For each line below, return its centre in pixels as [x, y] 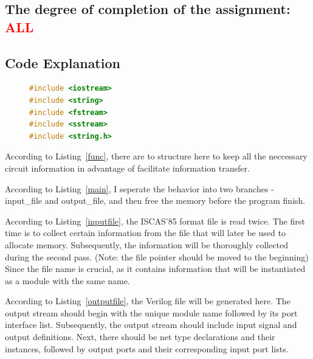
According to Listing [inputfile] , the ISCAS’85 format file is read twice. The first [155, 221]
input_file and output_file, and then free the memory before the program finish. [155, 200]
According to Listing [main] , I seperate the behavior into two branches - [139, 188]
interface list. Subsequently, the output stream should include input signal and [151, 325]
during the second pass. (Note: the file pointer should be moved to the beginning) [157, 256]
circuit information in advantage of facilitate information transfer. [127, 168]
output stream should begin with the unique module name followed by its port [151, 312]
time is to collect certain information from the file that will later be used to [145, 233]
